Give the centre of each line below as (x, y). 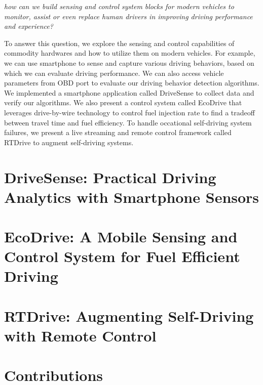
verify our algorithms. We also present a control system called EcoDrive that (123, 102)
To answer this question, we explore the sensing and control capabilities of (119, 43)
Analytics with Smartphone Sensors (132, 197)
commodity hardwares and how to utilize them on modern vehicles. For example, (130, 53)
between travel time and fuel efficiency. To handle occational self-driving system (128, 122)
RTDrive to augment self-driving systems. (69, 142)
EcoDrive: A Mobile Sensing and (121, 237)
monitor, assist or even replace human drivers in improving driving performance (128, 16)
